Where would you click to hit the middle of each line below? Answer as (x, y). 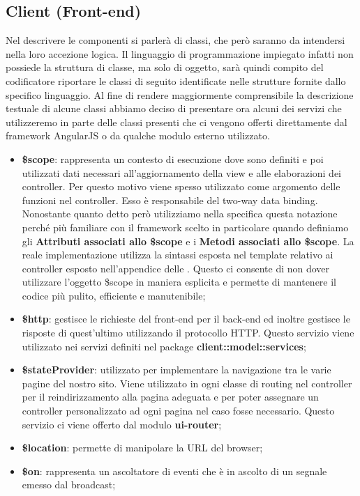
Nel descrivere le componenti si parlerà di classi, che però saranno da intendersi (175, 40)
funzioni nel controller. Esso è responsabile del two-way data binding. (170, 200)
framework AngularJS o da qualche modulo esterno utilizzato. (138, 135)
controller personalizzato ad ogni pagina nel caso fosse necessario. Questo (178, 411)
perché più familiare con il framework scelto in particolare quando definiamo (185, 227)
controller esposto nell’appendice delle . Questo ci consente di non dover (176, 268)
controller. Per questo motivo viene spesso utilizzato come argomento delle (181, 186)
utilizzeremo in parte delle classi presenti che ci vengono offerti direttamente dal (177, 122)
